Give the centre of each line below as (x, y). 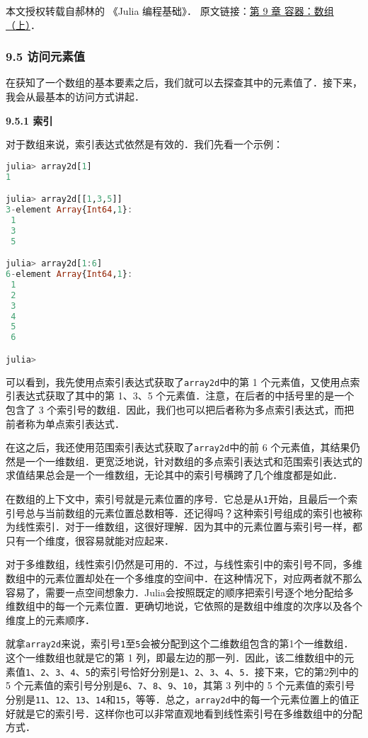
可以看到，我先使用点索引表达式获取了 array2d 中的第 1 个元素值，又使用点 (178, 381)
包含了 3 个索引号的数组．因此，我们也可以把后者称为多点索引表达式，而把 (180, 409)
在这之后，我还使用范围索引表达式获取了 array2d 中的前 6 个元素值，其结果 (178, 447)
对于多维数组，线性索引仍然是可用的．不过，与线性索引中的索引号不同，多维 (184, 564)
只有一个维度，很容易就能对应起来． (90, 540)
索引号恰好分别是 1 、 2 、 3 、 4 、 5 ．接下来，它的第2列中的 (229, 671)
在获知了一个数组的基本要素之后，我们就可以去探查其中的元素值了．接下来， (184, 83)
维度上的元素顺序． (50, 619)
